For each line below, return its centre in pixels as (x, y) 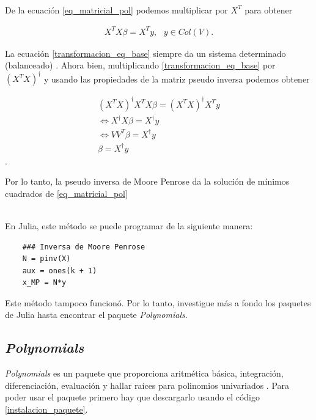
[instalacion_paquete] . (46, 409)
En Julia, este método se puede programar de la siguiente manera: (129, 225)
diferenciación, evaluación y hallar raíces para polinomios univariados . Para (147, 385)
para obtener (269, 9)
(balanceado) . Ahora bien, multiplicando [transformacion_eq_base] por (140, 65)
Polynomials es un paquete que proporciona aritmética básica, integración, (144, 373)
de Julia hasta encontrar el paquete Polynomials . (96, 315)
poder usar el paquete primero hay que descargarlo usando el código (132, 397)
